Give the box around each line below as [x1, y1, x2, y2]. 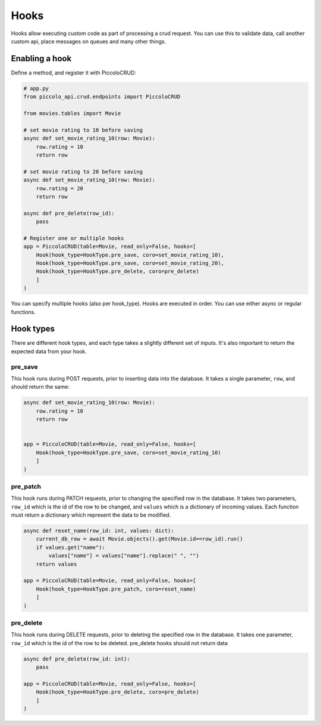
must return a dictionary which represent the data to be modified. [11, 511, 171, 518]
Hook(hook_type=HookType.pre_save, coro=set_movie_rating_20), [36, 260, 225, 267]
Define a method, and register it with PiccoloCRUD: [11, 69, 137, 76]
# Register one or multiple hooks [23, 235, 124, 241]
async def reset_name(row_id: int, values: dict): [23, 527, 175, 535]
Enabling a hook [11, 54, 72, 64]
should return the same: [11, 384, 70, 391]
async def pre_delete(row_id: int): [23, 655, 131, 662]
